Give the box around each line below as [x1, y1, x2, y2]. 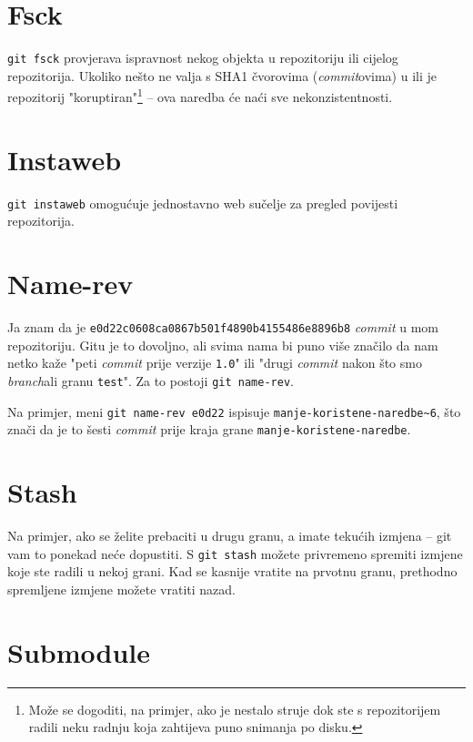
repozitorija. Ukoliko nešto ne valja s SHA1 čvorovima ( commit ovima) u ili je [7, 66, 438, 85]
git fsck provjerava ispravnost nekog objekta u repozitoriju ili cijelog [7, 48, 398, 67]
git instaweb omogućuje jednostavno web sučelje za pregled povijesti [7, 193, 398, 212]
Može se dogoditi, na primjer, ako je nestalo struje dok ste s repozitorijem [28, 699, 441, 718]
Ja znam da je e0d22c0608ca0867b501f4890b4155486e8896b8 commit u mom [7, 318, 438, 337]
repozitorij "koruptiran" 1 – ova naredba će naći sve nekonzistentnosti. [7, 85, 393, 107]
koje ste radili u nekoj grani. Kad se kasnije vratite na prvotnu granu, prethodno [7, 562, 458, 581]
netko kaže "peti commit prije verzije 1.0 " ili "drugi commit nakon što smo [7, 353, 422, 372]
